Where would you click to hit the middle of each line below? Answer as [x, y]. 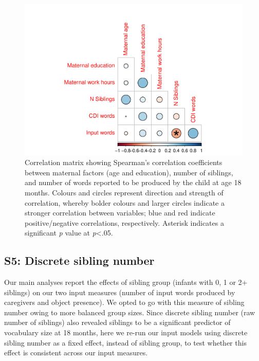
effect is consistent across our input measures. [76, 353]
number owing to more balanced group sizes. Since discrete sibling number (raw [130, 312]
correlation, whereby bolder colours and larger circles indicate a [125, 202]
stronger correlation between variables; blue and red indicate [120, 213]
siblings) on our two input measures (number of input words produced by [120, 292]
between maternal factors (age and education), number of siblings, [129, 172]
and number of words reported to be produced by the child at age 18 [133, 182]
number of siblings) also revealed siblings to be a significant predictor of [117, 322]
